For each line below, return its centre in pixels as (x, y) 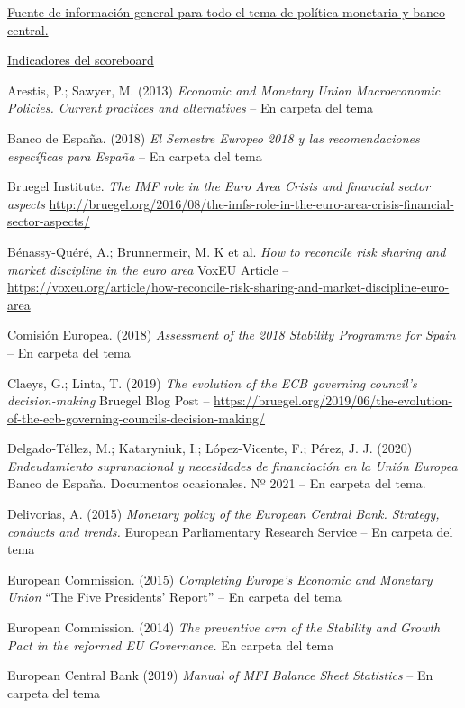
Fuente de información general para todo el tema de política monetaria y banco (227, 12)
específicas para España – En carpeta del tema (135, 155)
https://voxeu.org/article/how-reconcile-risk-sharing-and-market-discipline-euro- (228, 287)
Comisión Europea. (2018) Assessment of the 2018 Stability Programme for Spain (232, 335)
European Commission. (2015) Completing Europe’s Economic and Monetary (220, 579)
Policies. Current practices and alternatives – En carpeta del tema (191, 108)
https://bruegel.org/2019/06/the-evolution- (333, 400)
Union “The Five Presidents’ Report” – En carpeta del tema (174, 597)
